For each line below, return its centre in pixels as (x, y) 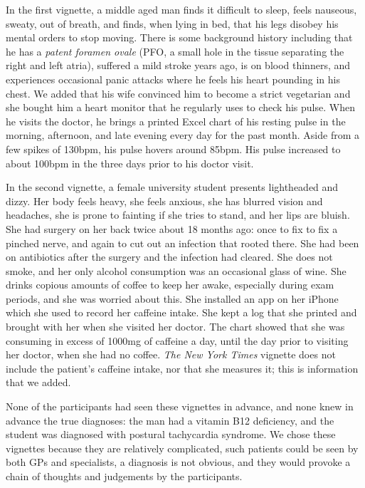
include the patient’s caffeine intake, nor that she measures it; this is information (182, 368)
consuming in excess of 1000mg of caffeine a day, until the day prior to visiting (177, 340)
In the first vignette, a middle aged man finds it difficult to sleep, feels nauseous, (181, 9)
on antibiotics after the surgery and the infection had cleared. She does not (169, 257)
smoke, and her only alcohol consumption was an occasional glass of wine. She (176, 270)
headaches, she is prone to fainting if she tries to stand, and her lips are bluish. (178, 215)
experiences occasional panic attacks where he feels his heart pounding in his (173, 79)
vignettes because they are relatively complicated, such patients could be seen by (182, 448)
